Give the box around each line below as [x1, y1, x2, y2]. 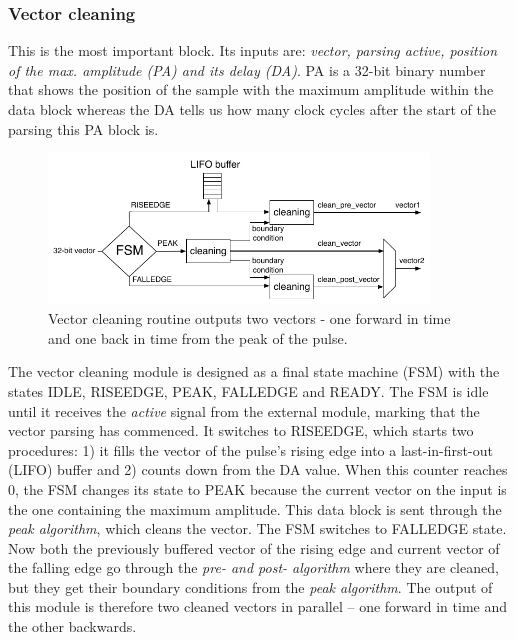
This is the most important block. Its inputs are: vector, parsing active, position [8, 40, 498, 61]
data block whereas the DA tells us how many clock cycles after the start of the [8, 99, 496, 119]
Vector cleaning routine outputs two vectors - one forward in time [48, 308, 451, 329]
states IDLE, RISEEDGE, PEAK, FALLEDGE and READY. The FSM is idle [8, 380, 489, 401]
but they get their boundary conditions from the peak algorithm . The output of [8, 576, 493, 597]
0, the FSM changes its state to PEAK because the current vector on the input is [8, 478, 507, 499]
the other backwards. [8, 616, 137, 637]
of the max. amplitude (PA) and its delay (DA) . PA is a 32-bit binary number [8, 59, 486, 80]
